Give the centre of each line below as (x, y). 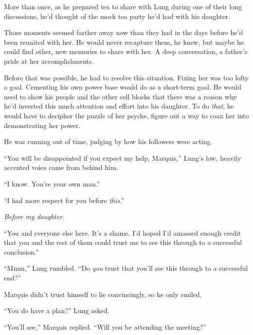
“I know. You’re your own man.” (52, 183)
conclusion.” (21, 251)
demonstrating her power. (42, 125)
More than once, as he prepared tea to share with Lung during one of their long (123, 6)
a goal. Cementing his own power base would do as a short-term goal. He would (123, 87)
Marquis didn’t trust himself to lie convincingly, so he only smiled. (103, 294)
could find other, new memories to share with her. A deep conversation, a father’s (126, 51)
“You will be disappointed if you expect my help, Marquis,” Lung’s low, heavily (123, 158)
